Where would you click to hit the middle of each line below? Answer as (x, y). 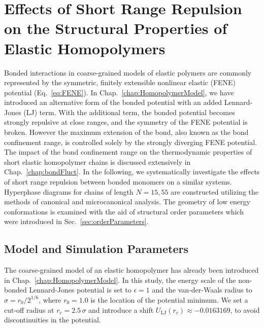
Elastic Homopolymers (85, 48)
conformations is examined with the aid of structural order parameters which (124, 211)
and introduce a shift (121, 309)
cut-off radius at (29, 309)
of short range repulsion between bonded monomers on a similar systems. (118, 182)
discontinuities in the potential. (53, 320)
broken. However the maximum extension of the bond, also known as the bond (126, 132)
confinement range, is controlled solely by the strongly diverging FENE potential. (131, 142)
